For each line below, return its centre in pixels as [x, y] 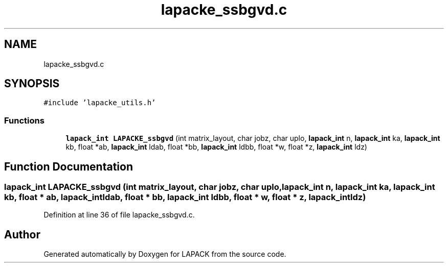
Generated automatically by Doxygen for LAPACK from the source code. [165, 254]
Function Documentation [69, 166]
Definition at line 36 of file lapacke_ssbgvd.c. [119, 215]
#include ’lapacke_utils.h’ [100, 103]
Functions [24, 120]
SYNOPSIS [32, 84]
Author [22, 234]
